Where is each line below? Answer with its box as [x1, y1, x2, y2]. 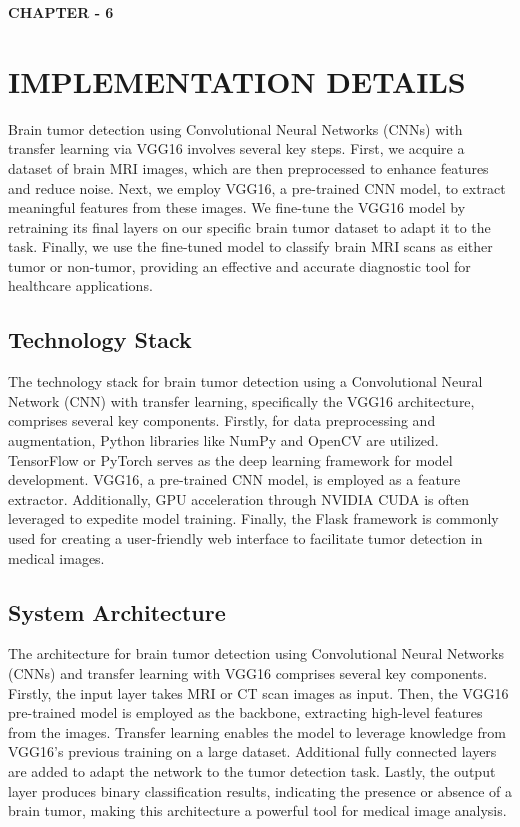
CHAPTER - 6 [8, 2, 114, 22]
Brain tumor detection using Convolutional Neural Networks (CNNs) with [8, 118, 463, 139]
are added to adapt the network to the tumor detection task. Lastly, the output [8, 760, 496, 781]
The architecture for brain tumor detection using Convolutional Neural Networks [8, 643, 504, 664]
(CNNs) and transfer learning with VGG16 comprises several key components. [8, 663, 488, 683]
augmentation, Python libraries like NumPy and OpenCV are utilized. [8, 430, 439, 451]
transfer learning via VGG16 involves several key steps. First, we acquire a [8, 138, 465, 159]
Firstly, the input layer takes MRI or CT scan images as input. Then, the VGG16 [8, 682, 509, 703]
